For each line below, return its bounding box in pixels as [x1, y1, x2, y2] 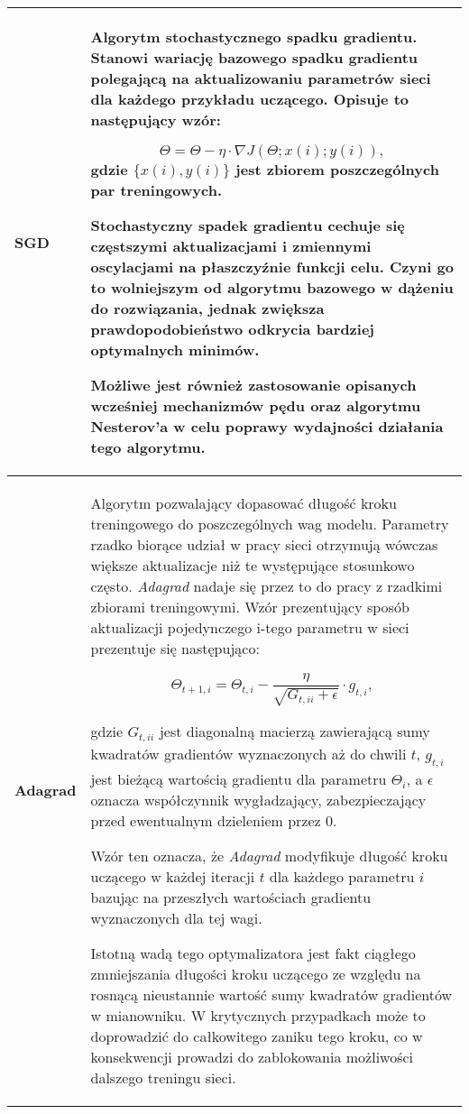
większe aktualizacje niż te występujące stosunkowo [90, 555, 415, 575]
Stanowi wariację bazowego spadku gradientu [90, 47, 418, 68]
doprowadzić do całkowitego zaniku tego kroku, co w [90, 1025, 423, 1046]
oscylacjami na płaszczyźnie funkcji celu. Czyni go [90, 256, 454, 277]
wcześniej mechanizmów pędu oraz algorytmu [90, 395, 421, 416]
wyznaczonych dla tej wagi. [90, 907, 262, 928]
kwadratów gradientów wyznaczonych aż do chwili [90, 742, 407, 764]
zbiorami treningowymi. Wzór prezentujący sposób [90, 596, 409, 617]
